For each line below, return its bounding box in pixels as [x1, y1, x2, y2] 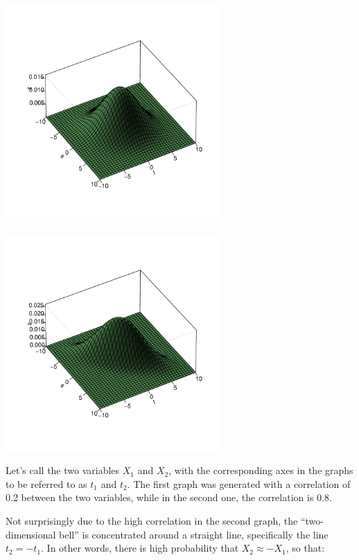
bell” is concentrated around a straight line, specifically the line [59, 527, 329, 541]
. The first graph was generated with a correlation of [127, 476, 351, 491]
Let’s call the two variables [6, 463, 120, 478]
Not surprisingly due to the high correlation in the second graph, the [6, 513, 298, 527]
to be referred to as [6, 476, 87, 491]
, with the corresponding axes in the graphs [168, 463, 353, 478]
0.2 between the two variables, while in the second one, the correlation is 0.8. [6, 490, 332, 505]
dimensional [6, 527, 56, 541]
